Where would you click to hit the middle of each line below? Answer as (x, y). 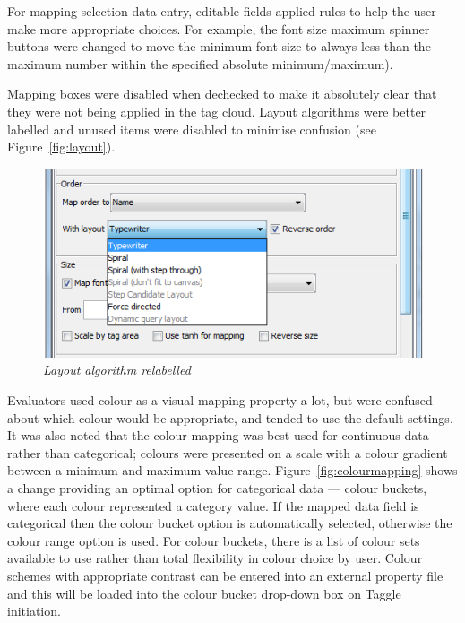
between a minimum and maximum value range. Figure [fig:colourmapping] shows (232, 470)
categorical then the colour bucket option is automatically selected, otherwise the (230, 523)
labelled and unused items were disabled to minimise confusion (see (192, 129)
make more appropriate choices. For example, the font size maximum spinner (219, 28)
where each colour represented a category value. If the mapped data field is (213, 505)
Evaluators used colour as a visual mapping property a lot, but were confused (220, 400)
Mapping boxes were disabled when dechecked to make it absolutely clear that (222, 94)
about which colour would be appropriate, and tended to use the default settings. (230, 417)
